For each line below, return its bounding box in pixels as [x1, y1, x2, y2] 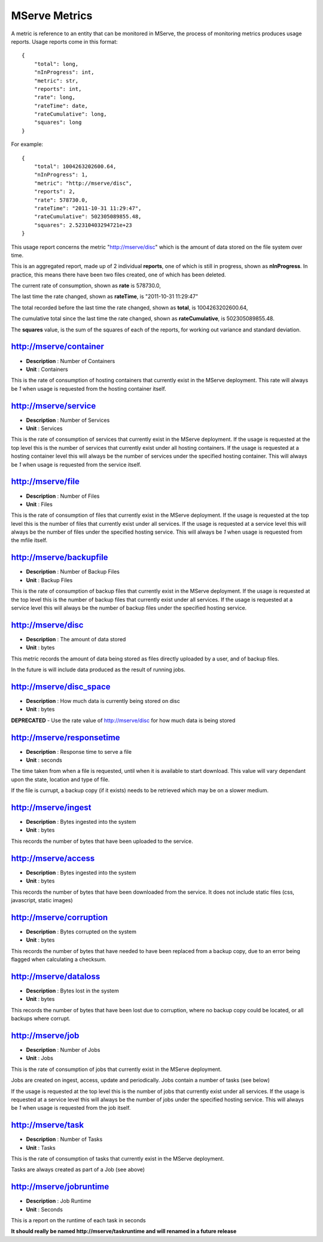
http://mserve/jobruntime [11, 1182, 109, 1192]
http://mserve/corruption [11, 912, 108, 923]
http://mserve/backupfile [11, 552, 108, 562]
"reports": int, [33, 86, 82, 92]
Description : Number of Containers [26, 357, 115, 364]
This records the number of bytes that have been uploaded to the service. [11, 838, 194, 845]
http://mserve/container [11, 342, 105, 352]
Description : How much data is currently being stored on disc [26, 697, 181, 704]
